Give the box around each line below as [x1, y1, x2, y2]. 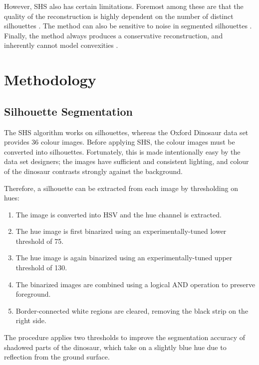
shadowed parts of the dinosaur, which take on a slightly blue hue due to [4, 342, 227, 352]
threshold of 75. [15, 235, 64, 246]
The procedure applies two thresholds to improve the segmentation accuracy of [4, 332, 246, 343]
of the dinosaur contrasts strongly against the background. [4, 166, 183, 176]
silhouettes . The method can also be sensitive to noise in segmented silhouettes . [4, 20, 252, 31]
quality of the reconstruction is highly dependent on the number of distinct [4, 10, 234, 21]
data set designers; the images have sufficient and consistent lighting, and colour [4, 156, 249, 167]
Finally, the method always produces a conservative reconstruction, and [4, 30, 223, 40]
